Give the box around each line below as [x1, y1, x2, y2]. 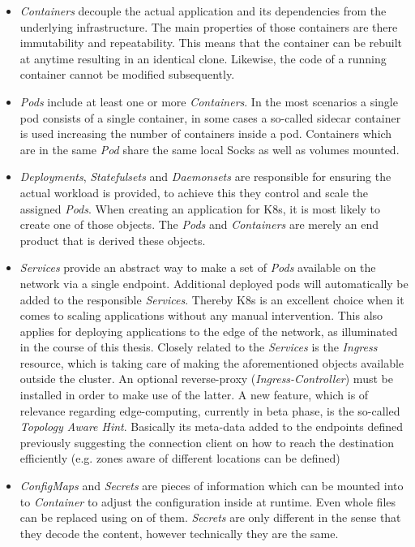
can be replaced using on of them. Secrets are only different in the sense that [19, 509, 401, 526]
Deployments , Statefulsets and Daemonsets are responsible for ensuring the [19, 168, 391, 185]
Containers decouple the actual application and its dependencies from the [19, 2, 387, 19]
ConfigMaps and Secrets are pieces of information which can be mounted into [19, 477, 404, 494]
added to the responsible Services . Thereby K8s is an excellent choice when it [19, 291, 404, 308]
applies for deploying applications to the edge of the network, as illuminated [19, 322, 398, 339]
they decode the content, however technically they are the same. [19, 524, 339, 541]
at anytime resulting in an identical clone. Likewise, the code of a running [19, 50, 387, 67]
